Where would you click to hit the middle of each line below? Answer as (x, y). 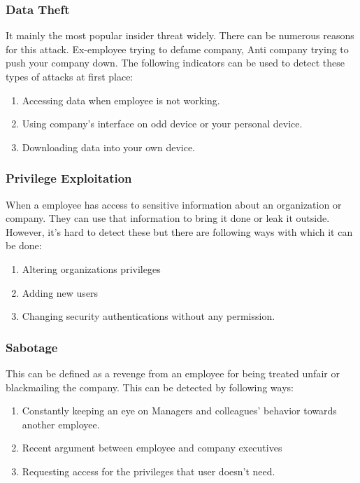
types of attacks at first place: (70, 76)
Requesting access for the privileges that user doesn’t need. (149, 471)
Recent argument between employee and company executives (152, 448)
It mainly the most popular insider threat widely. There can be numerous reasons (180, 35)
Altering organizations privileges (91, 268)
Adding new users (60, 292)
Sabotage (32, 347)
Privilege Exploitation (69, 178)
